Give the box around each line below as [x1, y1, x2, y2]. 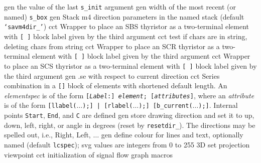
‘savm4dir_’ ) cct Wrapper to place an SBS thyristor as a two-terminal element [4, 21, 249, 32]
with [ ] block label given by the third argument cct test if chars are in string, [4, 31, 247, 41]
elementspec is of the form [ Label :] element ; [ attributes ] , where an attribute [4, 90, 254, 100]
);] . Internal [198, 100, 238, 110]
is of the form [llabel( [4, 100, 77, 110]
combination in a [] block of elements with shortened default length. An [4, 80, 227, 91]
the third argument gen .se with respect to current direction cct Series [4, 70, 220, 81]
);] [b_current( [139, 102, 193, 110]
